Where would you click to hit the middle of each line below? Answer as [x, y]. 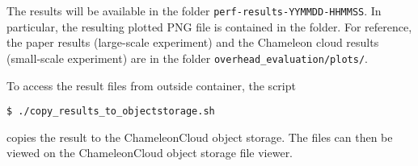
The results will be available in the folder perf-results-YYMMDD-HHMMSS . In [194, 10]
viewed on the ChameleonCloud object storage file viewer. [150, 153]
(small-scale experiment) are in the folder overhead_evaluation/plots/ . [187, 58]
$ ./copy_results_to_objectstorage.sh [111, 112]
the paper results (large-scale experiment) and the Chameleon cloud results [193, 42]
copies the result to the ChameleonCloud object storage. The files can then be [200, 137]
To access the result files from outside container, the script [151, 85]
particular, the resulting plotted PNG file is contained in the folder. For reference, [209, 26]
